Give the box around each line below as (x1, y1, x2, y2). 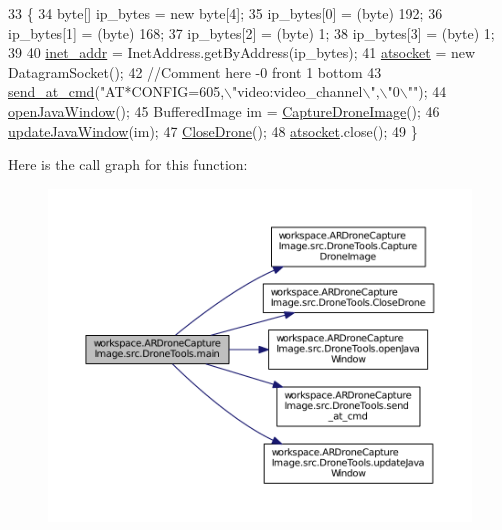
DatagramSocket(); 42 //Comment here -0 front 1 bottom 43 (8, 61, 382, 82)
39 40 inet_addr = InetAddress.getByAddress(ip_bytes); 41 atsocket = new (8, 42, 476, 63)
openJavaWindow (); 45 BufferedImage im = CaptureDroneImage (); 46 (8, 100, 440, 121)
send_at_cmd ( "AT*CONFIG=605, (8, 81, 225, 102)
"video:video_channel (231, 81, 363, 102)
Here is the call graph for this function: (8, 154, 248, 175)
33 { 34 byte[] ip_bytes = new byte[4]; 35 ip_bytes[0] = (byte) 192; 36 (8, 3, 443, 23)
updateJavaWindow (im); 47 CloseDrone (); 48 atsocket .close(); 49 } (8, 120, 418, 141)
